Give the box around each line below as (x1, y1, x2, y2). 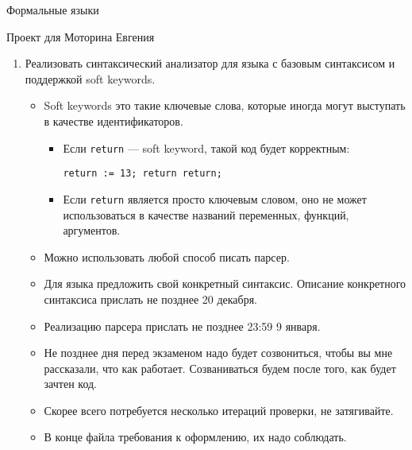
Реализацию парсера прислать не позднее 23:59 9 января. (44, 317, 321, 334)
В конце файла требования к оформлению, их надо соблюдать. (44, 429, 347, 445)
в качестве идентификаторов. (44, 112, 183, 129)
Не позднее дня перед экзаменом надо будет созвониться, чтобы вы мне (44, 344, 393, 361)
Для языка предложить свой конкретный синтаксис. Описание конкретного (44, 275, 406, 292)
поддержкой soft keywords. (25, 70, 156, 87)
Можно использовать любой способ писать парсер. (44, 248, 290, 265)
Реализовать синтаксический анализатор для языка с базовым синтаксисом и (25, 55, 395, 72)
